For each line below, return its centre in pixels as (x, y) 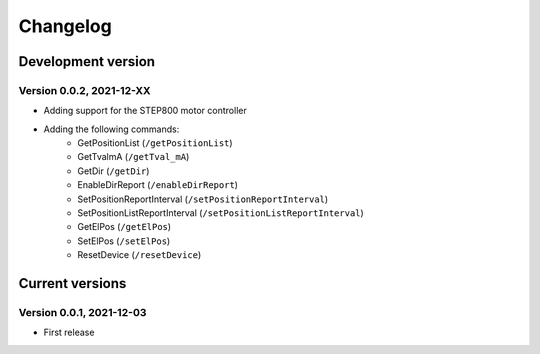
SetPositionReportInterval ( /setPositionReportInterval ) (203, 199)
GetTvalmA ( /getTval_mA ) (133, 157)
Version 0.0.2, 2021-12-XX (84, 90)
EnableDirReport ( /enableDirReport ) (158, 185)
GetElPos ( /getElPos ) (124, 227)
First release (69, 332)
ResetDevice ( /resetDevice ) (139, 255)
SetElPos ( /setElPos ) (124, 241)
